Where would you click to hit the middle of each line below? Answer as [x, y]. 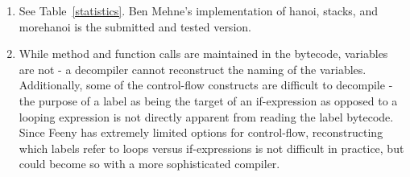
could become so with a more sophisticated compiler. [149, 164]
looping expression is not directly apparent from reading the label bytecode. [206, 116]
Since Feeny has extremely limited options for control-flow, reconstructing [201, 132]
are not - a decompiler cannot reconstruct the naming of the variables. [193, 69]
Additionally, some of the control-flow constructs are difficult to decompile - [206, 85]
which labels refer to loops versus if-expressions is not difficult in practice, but [211, 148]
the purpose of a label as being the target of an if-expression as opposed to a [208, 100]
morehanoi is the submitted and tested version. [135, 26]
